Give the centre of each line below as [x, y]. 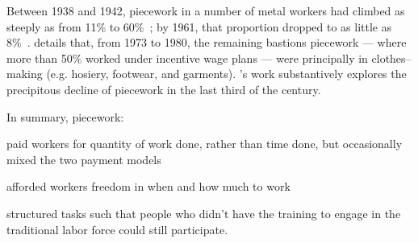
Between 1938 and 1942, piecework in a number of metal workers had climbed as [206, 10]
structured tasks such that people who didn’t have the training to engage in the [204, 213]
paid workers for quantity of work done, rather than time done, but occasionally [205, 144]
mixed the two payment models [84, 159]
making [25, 74]
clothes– [391, 58]
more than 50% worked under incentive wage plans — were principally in [187, 58]
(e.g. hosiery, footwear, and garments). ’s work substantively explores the [226, 74]
